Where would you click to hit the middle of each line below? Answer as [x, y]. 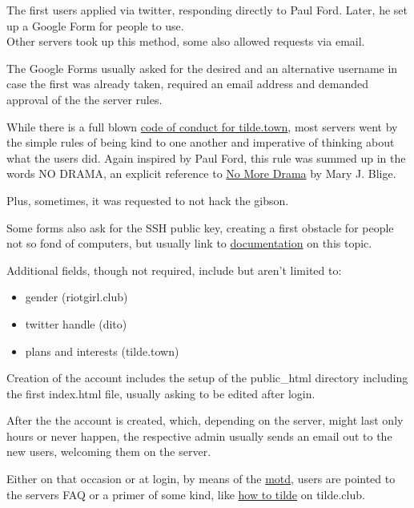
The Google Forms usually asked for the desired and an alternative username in [202, 68]
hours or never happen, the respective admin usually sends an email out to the [199, 435]
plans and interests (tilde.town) [102, 351]
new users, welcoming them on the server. [109, 452]
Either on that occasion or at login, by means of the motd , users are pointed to [201, 479]
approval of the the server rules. [84, 99]
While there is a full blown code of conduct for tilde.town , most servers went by [202, 126]
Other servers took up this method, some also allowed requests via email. [186, 41]
